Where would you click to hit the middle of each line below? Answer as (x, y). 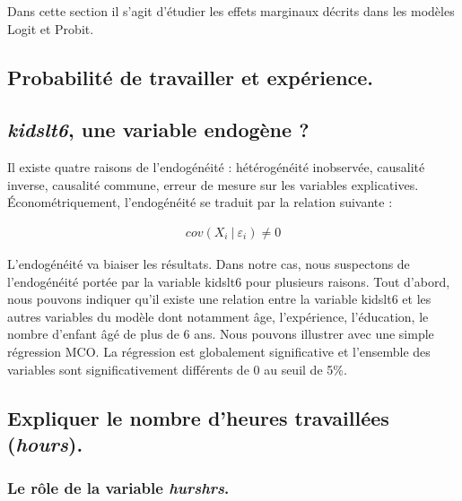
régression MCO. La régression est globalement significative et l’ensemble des (219, 351)
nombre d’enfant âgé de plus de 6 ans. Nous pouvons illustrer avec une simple (221, 334)
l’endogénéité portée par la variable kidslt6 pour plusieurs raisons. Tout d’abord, (229, 281)
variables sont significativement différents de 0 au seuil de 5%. (177, 369)
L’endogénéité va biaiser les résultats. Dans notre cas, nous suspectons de (209, 263)
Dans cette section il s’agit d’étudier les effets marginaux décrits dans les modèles (231, 11)
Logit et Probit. (51, 28)
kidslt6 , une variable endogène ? (158, 130)
